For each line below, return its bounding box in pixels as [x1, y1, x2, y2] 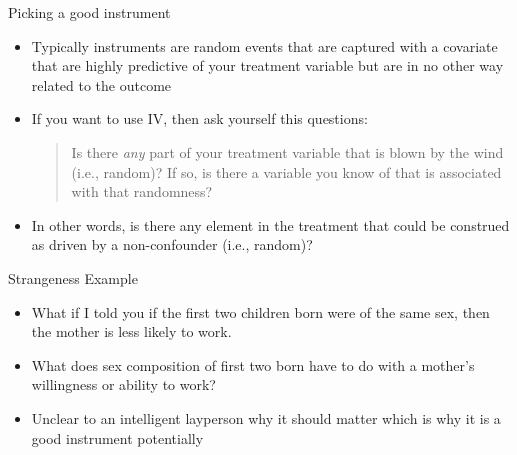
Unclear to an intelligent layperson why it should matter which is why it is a [31, 407, 501, 428]
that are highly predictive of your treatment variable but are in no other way [31, 55, 504, 76]
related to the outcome [31, 74, 172, 95]
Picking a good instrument [8, 2, 171, 22]
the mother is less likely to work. [31, 321, 232, 342]
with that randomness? [71, 181, 213, 202]
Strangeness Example [8, 267, 138, 288]
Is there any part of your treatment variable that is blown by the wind [71, 141, 504, 162]
